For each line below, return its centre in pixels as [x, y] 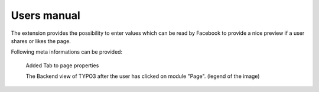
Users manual [46, 15]
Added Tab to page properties [62, 65]
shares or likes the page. [41, 41]
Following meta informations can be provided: [67, 52]
